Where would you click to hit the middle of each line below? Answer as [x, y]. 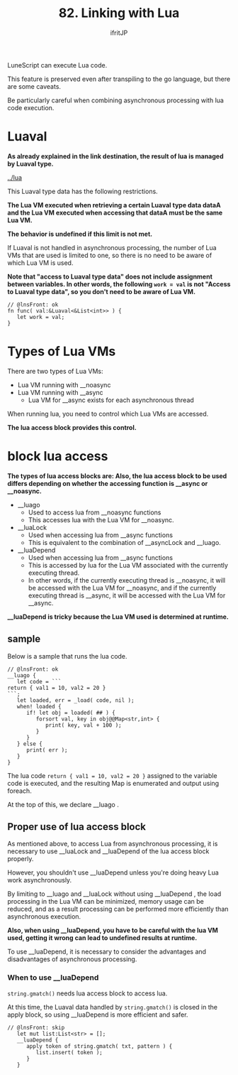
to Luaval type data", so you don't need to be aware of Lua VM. [102, 291]
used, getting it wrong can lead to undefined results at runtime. [102, 938]
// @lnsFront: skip [36, 1027]
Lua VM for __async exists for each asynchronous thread [111, 400]
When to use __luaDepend [53, 978]
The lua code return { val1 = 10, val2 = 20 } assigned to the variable [112, 775]
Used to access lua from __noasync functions [95, 512]
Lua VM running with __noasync [64, 384]
